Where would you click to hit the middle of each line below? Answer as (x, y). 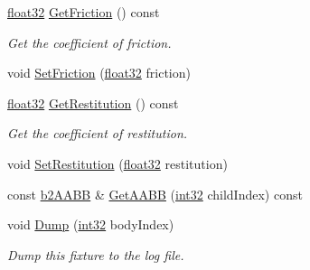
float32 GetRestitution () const (93, 102)
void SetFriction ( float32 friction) (99, 73)
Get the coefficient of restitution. (98, 133)
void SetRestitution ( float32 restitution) (117, 163)
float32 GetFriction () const (84, 12)
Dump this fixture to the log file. (96, 254)
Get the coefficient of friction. (89, 42)
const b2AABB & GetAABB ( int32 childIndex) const (155, 194)
